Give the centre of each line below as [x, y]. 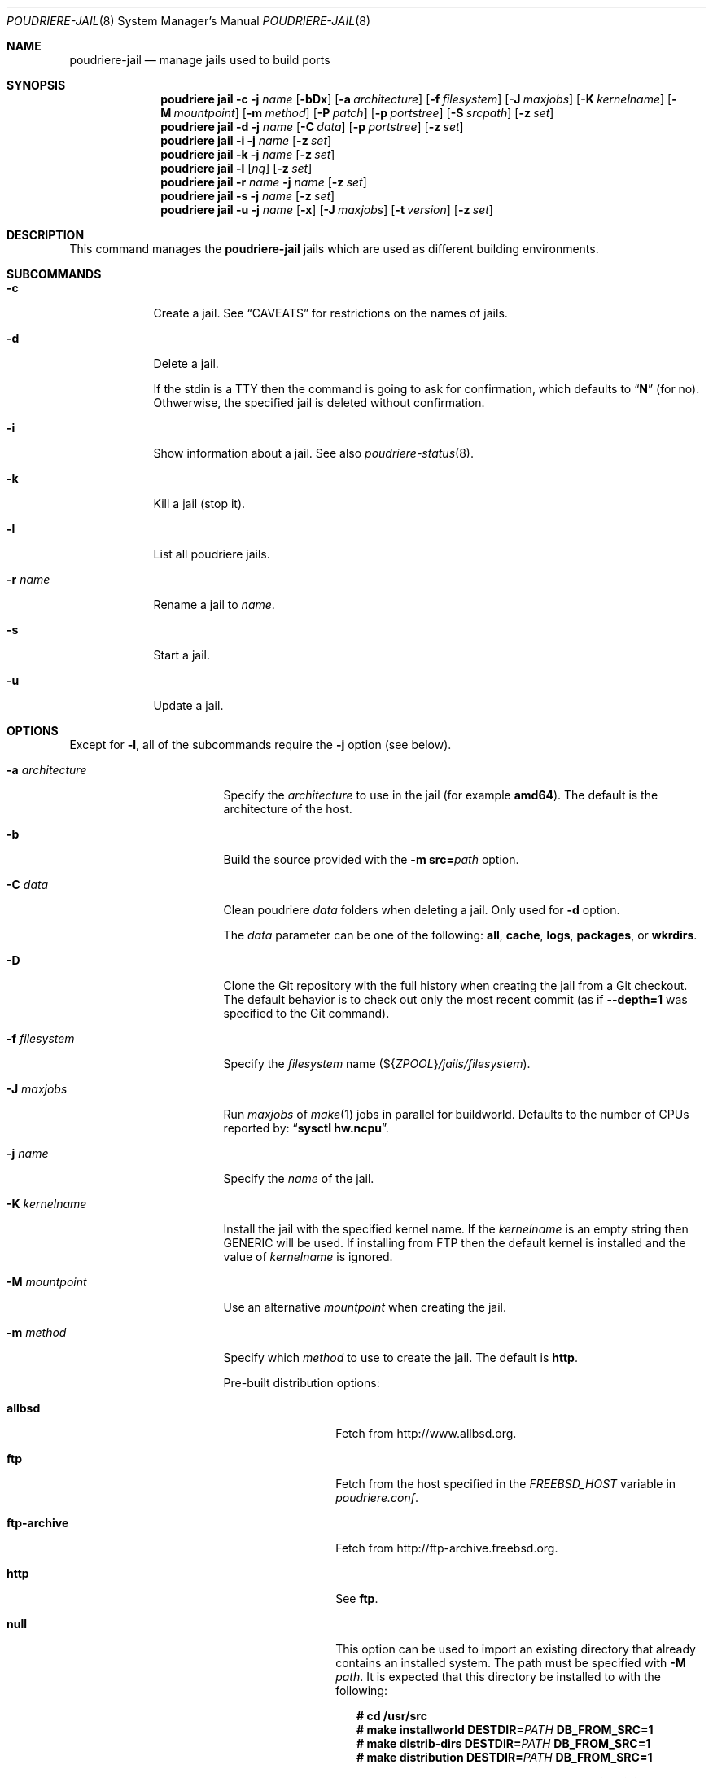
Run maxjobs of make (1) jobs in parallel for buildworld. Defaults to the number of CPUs [456, 1114]
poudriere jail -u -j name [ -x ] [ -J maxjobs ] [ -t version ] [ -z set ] [327, 210]
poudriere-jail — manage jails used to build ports [200, 60]
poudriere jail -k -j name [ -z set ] [248, 154]
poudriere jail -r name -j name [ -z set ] [264, 182]
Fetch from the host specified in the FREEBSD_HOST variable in [506, 1484]
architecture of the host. [288, 809]
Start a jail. [182, 655]
